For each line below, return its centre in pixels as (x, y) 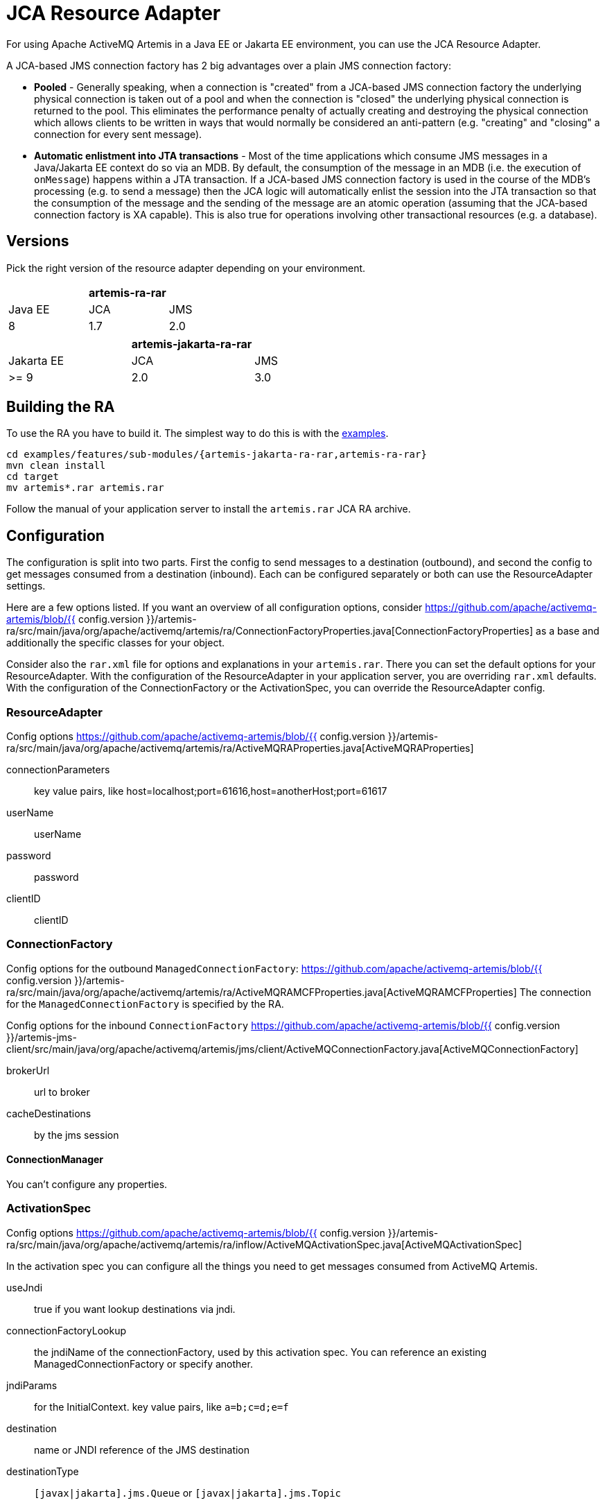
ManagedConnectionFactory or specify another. (143, 1364)
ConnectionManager (55, 1160)
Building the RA (61, 407)
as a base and (568, 631)
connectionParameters (58, 770)
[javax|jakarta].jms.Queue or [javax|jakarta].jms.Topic (187, 1493)
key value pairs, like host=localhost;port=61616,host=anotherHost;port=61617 (211, 791)
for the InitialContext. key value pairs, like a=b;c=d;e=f (161, 1407)
